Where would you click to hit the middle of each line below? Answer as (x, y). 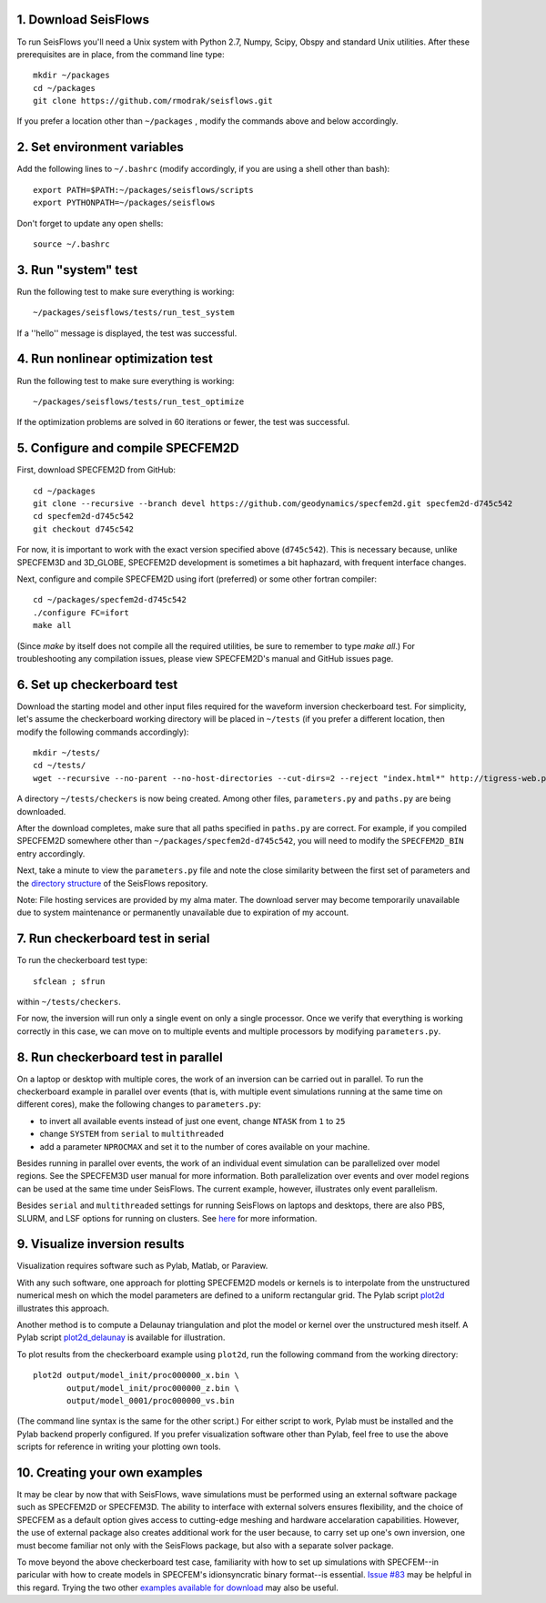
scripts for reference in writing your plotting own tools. (119, 1446)
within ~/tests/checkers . (69, 1001)
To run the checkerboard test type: (82, 960)
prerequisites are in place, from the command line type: (121, 54)
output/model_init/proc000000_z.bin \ (153, 1388)
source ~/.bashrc (71, 244)
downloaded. (41, 811)
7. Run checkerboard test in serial (113, 939)
